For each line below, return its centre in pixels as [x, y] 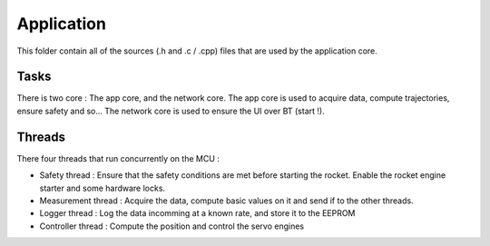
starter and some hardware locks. [103, 188]
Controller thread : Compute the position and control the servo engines [171, 226]
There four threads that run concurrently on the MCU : [118, 158]
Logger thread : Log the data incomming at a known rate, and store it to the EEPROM [197, 213]
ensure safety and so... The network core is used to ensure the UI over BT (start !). [171, 111]
